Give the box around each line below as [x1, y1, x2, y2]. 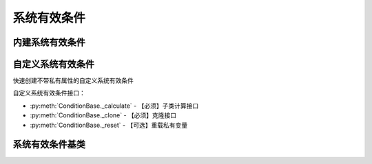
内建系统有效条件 [12, 36, 85, 48]
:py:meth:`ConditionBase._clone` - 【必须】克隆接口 [30, 111, 177, 119]
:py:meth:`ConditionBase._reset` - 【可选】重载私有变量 [30, 121, 188, 129]
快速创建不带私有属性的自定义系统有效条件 [12, 76, 134, 85]
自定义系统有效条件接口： [12, 89, 85, 97]
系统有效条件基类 [12, 139, 85, 150]
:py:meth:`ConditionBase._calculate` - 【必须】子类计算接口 [30, 102, 199, 110]
